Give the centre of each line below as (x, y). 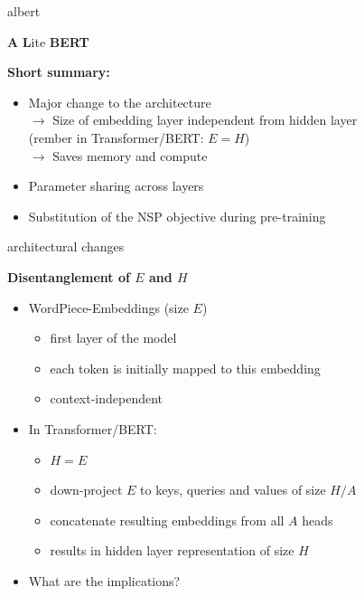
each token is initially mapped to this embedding (185, 368)
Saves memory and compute (130, 155)
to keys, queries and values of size (233, 490)
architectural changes (66, 246)
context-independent (107, 398)
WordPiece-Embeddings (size (108, 307)
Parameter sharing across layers (116, 186)
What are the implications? (104, 580)
